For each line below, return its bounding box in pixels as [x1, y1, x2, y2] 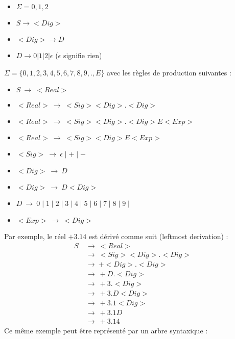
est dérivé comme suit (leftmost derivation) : [88, 231, 228, 242]
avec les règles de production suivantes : [107, 67, 231, 77]
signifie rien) [63, 50, 102, 60]
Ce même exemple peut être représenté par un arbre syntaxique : [4, 325, 208, 336]
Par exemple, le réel [4, 231, 66, 242]
